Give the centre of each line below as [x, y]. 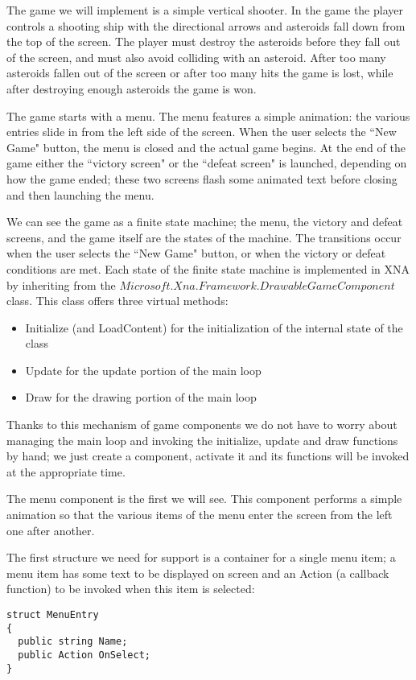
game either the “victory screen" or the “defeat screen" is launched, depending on [207, 163]
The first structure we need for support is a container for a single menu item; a [201, 557]
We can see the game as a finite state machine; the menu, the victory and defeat [205, 222]
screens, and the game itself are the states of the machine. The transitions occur [204, 237]
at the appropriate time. [66, 471]
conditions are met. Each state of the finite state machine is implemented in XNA [208, 268]
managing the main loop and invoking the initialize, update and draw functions [202, 440]
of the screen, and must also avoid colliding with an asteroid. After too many [196, 57]
